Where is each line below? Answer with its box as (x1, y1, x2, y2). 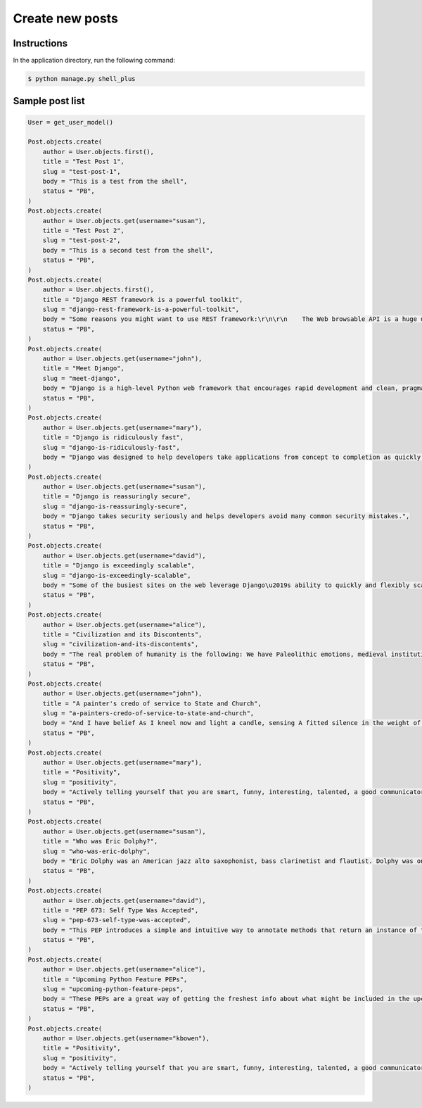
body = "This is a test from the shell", (42, 177, 188, 185)
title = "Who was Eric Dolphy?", (42, 838, 158, 845)
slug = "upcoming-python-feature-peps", (42, 986, 184, 993)
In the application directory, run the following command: (13, 56, 176, 65)
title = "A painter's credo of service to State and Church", (42, 699, 262, 707)
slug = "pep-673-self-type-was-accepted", (42, 916, 191, 924)
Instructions (13, 37, 68, 49)
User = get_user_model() (27, 118, 114, 126)
